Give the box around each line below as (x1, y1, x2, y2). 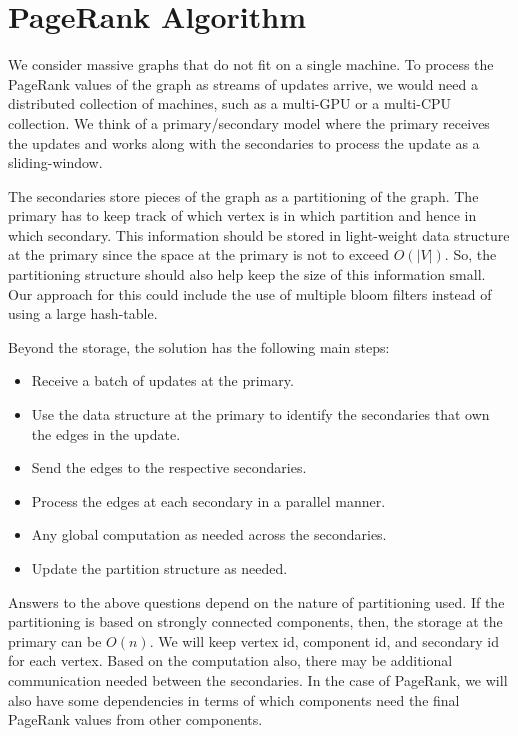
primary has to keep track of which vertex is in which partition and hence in (8, 205, 477, 226)
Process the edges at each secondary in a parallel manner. (31, 490, 386, 511)
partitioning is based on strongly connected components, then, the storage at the (8, 611, 503, 632)
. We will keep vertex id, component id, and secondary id (149, 630, 500, 651)
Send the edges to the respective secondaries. (31, 457, 307, 478)
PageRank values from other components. (8, 709, 263, 730)
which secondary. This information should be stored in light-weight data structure (8, 224, 510, 245)
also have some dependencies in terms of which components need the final (8, 689, 460, 710)
